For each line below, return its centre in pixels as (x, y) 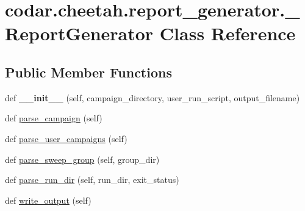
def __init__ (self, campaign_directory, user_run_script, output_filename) (152, 97)
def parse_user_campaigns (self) (66, 138)
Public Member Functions (88, 72)
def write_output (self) (48, 200)
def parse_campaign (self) (54, 118)
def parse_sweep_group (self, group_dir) (82, 159)
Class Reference (228, 33)
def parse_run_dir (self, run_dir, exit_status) (92, 180)
